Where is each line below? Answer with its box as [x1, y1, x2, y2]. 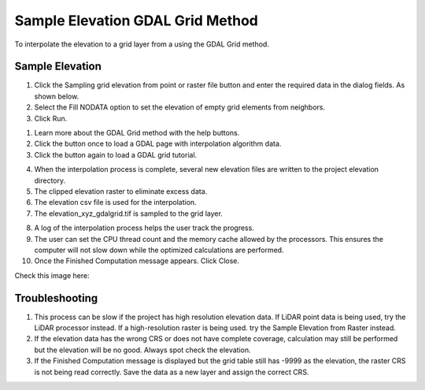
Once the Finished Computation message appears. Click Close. [34, 256, 240, 266]
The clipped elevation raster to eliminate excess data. [34, 186, 208, 196]
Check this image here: [14, 270, 90, 280]
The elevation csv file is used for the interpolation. [34, 198, 197, 207]
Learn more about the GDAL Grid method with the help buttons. [34, 128, 240, 138]
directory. [34, 176, 66, 185]
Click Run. [34, 113, 68, 123]
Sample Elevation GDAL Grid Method [14, 12, 259, 29]
